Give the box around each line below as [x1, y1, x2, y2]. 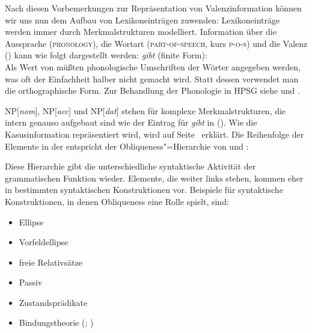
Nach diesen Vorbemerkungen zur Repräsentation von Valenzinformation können [5, 2, 302, 14]
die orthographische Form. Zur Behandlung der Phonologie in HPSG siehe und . [5, 84, 300, 97]
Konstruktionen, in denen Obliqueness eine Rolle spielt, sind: [5, 195, 229, 207]
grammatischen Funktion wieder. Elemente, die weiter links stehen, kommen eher [5, 171, 304, 184]
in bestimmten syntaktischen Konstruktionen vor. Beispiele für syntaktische [5, 183, 283, 196]
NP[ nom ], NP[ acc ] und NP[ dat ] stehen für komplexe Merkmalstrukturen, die [5, 104, 286, 117]
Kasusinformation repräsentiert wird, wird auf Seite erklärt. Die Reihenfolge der [5, 127, 304, 140]
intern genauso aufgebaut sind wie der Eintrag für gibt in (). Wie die [5, 116, 257, 129]
